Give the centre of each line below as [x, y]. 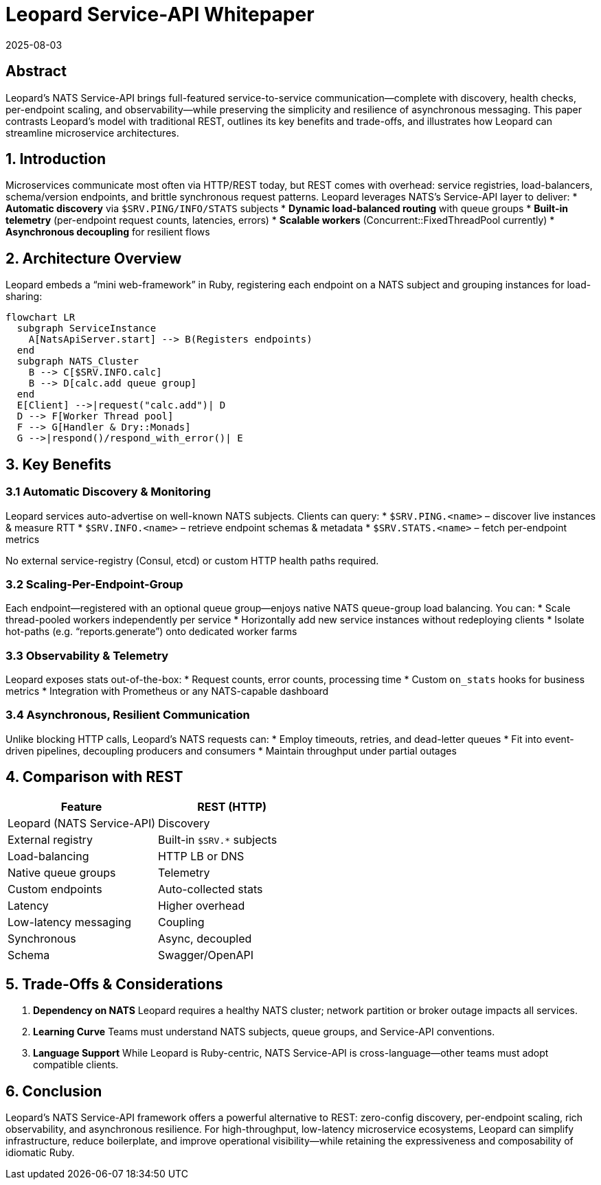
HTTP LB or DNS [201, 856]
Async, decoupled [205, 938]
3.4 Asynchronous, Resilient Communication [128, 715]
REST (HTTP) [232, 806]
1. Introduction [56, 159]
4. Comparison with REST [94, 777]
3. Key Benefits [58, 464]
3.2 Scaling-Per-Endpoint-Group [94, 584]
